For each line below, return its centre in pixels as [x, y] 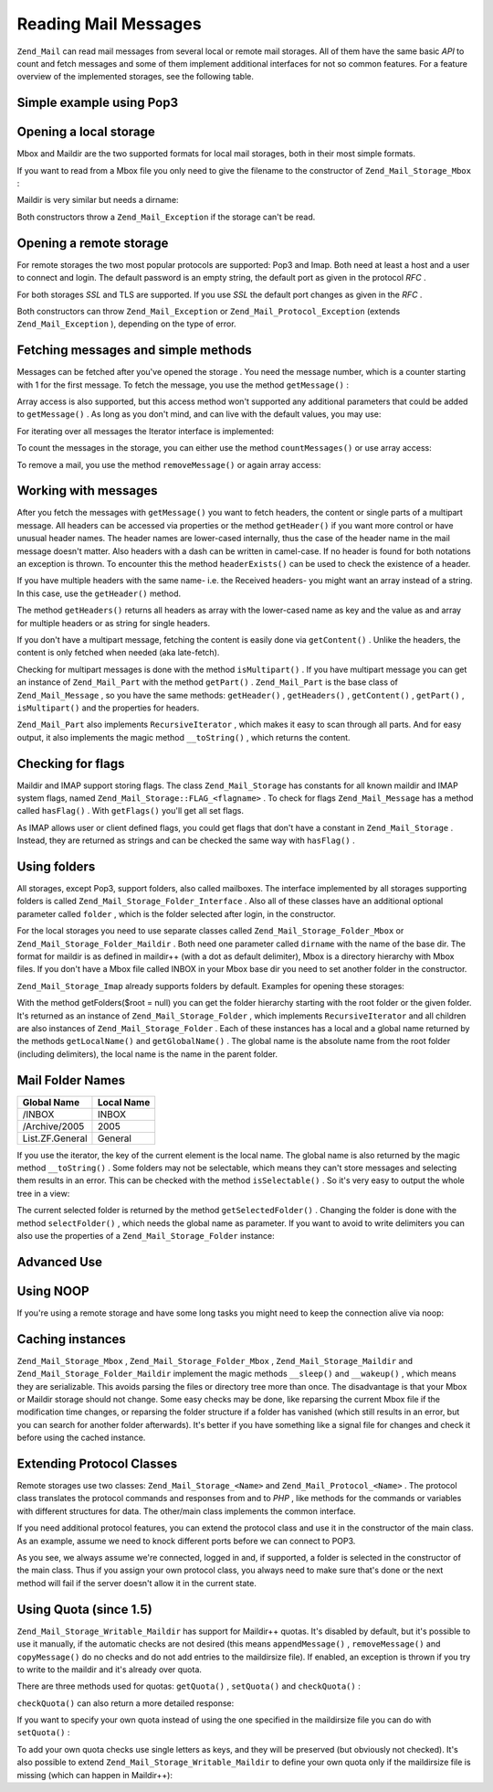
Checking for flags [71, 763]
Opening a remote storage [93, 243]
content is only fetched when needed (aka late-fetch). [118, 653]
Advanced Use [60, 1262]
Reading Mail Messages [109, 24]
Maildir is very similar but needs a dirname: [98, 200]
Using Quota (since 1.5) [84, 1609]
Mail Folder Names [71, 1080]
